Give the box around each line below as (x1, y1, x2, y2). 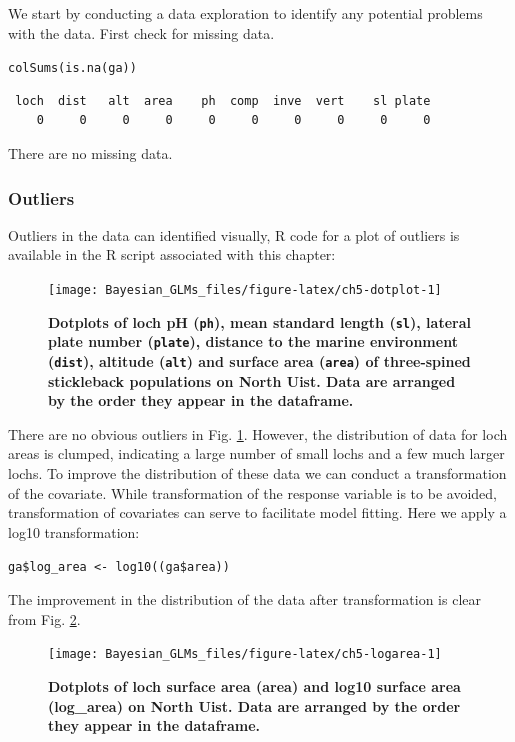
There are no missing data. (8, 143, 173, 164)
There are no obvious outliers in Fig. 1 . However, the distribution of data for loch (8, 423, 508, 444)
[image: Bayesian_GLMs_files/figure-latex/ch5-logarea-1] (48, 647, 442, 662)
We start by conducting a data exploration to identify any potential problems (8, 3, 483, 23)
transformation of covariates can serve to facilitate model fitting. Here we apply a (8, 502, 507, 523)
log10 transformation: (8, 521, 140, 542)
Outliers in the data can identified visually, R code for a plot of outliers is (8, 224, 460, 245)
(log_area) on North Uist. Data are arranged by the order (48, 695, 461, 716)
